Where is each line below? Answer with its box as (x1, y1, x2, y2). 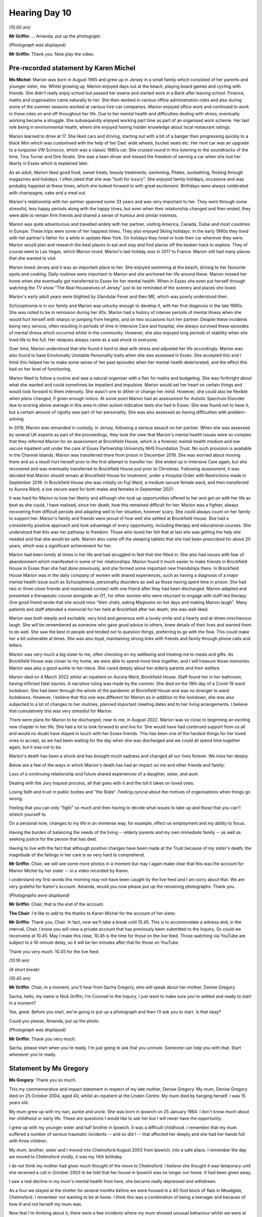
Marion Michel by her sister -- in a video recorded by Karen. (9, 867, 129, 873)
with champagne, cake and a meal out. (9, 190, 87, 196)
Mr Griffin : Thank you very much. (9, 1036, 76, 1042)
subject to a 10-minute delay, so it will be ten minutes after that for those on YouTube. (9, 940, 180, 945)
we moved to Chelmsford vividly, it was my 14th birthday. (9, 1154, 123, 1160)
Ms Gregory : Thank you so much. (9, 1077, 77, 1083)
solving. (9, 416, 25, 422)
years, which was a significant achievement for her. (9, 543, 112, 549)
